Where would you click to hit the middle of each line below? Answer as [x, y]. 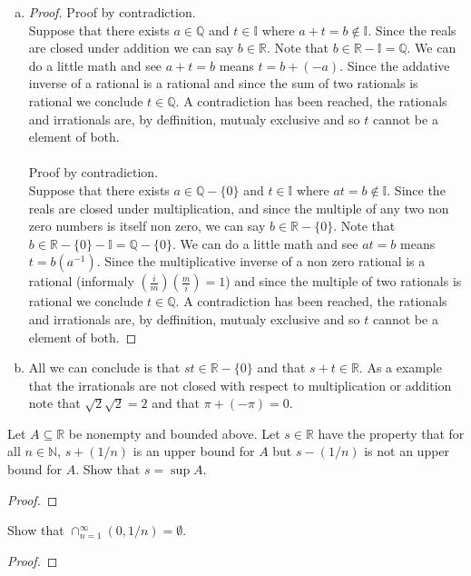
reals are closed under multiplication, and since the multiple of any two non [239, 208]
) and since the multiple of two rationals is [343, 281]
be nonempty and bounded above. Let [174, 433]
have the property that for [391, 433]
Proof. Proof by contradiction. [112, 12]
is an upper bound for [194, 451]
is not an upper [407, 451]
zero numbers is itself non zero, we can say [147, 226]
